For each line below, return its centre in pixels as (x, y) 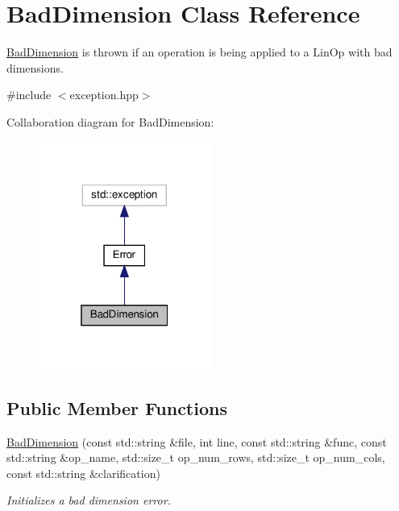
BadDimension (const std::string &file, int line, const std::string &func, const (197, 441)
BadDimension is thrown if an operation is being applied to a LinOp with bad (199, 52)
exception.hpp (104, 95)
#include (29, 95)
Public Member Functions (117, 407)
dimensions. (35, 67)
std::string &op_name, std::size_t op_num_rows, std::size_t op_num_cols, (196, 457)
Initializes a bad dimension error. (89, 500)
